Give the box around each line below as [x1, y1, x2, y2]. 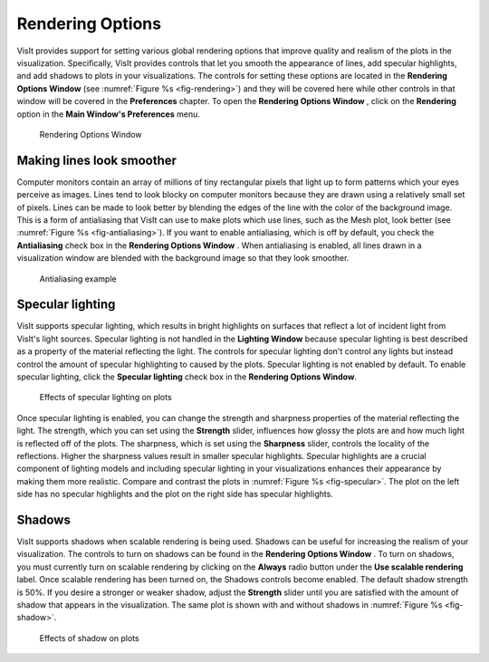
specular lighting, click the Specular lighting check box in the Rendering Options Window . [16, 371, 358, 382]
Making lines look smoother [16, 152, 177, 168]
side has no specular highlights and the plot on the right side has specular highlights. [16, 489, 334, 500]
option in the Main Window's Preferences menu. [16, 109, 201, 120]
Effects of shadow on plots [39, 632, 139, 643]
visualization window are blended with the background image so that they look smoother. [16, 253, 350, 264]
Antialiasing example [39, 273, 117, 284]
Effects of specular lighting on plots [39, 392, 172, 403]
